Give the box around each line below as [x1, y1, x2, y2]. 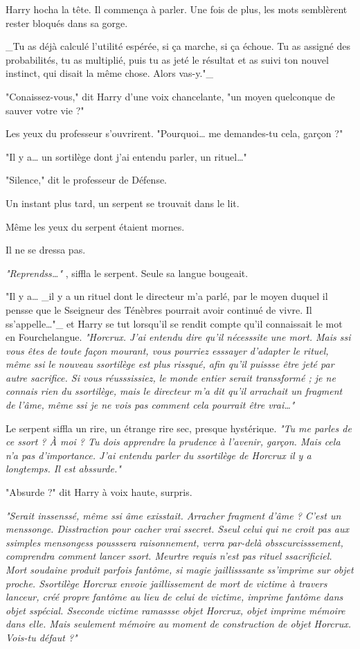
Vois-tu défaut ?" [6, 630, 78, 644]
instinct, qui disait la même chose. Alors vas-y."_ [6, 66, 214, 80]
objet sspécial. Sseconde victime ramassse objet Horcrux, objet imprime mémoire [6, 603, 345, 617]
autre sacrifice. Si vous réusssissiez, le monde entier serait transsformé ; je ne [6, 370, 336, 384]
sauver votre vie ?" [6, 103, 84, 117]
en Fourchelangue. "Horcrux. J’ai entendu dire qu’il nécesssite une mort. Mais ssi [6, 330, 351, 344]
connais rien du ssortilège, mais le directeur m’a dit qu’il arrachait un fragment [6, 384, 343, 398]
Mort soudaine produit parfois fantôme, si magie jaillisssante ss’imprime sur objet [6, 562, 354, 576]
